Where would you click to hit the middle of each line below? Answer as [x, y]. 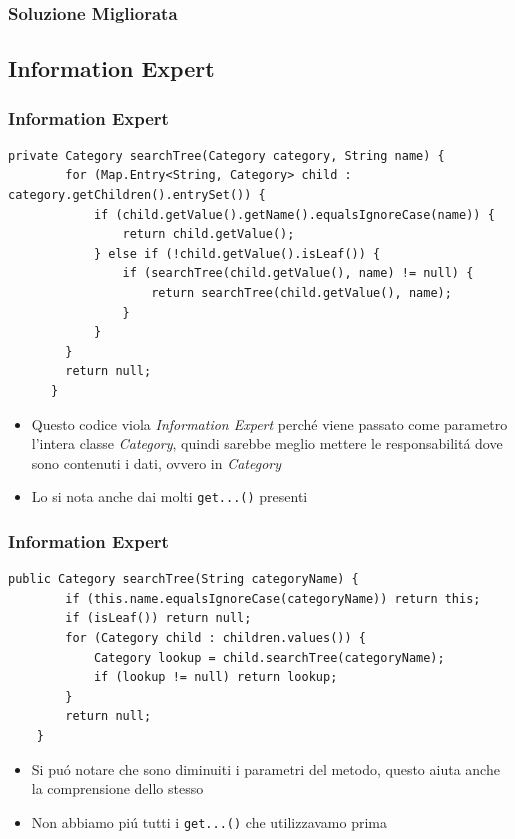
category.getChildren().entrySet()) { [137, 195]
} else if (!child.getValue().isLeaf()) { [237, 253]
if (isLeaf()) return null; [158, 618]
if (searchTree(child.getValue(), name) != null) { [298, 273]
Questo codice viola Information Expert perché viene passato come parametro [269, 423]
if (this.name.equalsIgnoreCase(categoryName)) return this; [273, 598]
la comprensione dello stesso [117, 788]
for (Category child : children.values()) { [215, 638]
